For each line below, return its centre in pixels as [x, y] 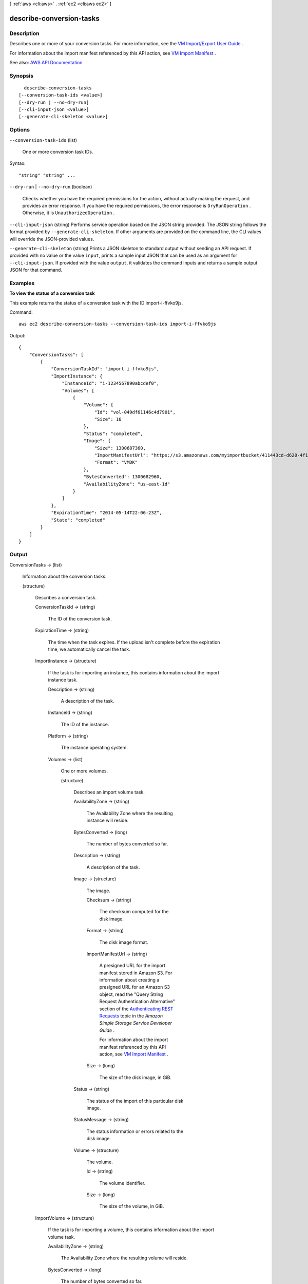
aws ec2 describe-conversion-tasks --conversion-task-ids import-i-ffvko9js [118, 324]
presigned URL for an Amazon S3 [135, 987]
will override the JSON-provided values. [52, 239]
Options [20, 130]
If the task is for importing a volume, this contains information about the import [131, 1230]
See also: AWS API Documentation [46, 62]
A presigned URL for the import [132, 966]
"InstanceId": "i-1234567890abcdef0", [111, 383]
